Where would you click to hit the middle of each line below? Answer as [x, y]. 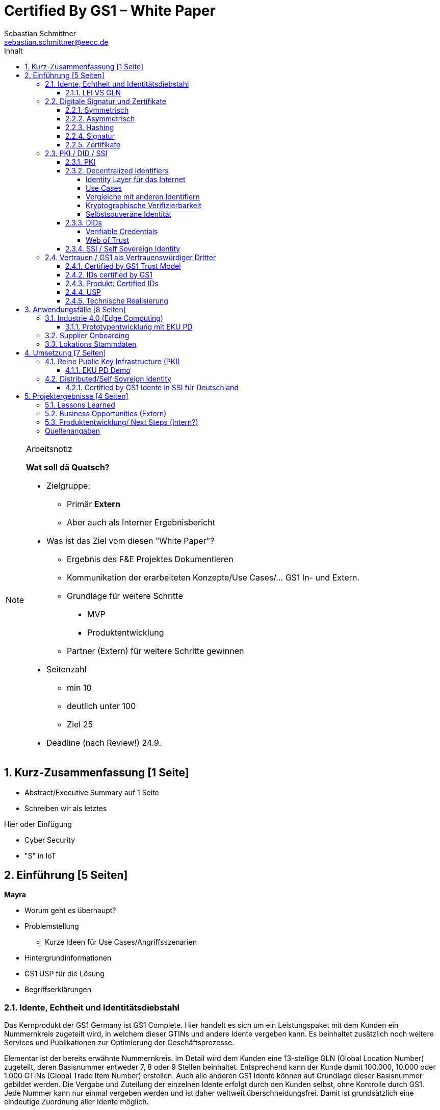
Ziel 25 [80, 724]
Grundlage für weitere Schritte [125, 596]
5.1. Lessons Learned [80, 405]
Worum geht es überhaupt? [70, 911]
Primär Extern [94, 504]
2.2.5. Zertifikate [93, 144]
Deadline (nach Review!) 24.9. [104, 742]
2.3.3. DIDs [84, 222]
